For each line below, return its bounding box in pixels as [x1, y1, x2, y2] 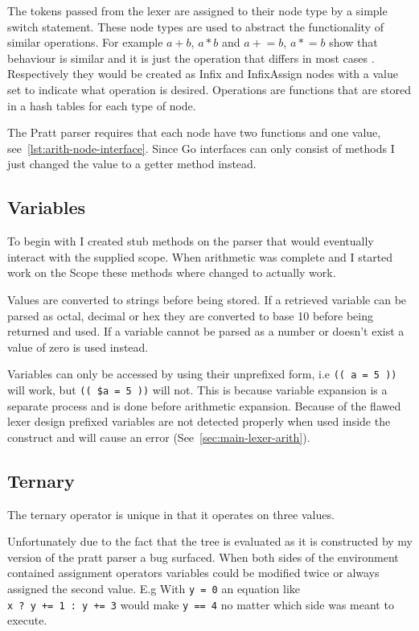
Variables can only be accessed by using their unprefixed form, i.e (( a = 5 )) [7, 365, 397, 382]
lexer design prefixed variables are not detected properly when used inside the [7, 413, 391, 430]
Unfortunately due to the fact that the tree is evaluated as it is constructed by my [7, 533, 413, 550]
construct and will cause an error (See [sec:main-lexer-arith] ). [7, 428, 310, 445]
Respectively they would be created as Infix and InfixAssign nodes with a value [7, 65, 398, 82]
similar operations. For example [7, 34, 163, 51]
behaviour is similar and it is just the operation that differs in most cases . [7, 49, 375, 66]
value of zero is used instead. [7, 338, 149, 355]
